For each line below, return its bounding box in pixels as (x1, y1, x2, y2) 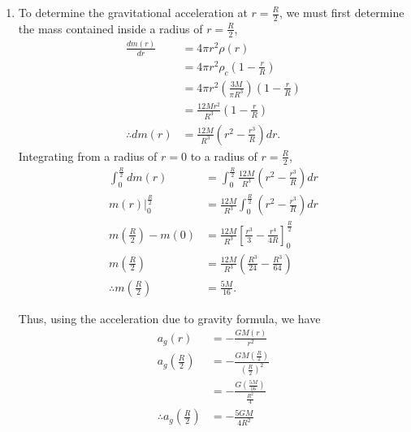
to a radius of (190, 147, 257, 164)
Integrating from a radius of (18, 147, 158, 164)
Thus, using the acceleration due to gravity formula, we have (18, 309, 321, 326)
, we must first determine (279, 4, 405, 20)
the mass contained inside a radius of (18, 19, 203, 37)
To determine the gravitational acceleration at (18, 4, 248, 20)
